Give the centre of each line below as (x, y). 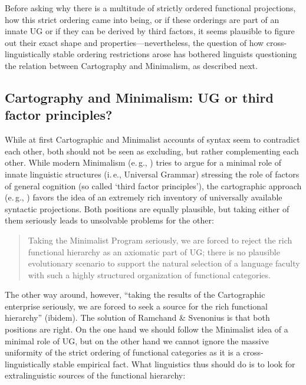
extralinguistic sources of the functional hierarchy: (95, 375)
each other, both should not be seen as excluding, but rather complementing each (152, 151)
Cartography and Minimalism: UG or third (139, 97)
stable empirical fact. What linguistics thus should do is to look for (174, 363)
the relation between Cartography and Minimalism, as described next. (131, 65)
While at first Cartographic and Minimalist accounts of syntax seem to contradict (152, 139)
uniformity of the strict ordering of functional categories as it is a (123, 352)
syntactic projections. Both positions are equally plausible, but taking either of (147, 208)
